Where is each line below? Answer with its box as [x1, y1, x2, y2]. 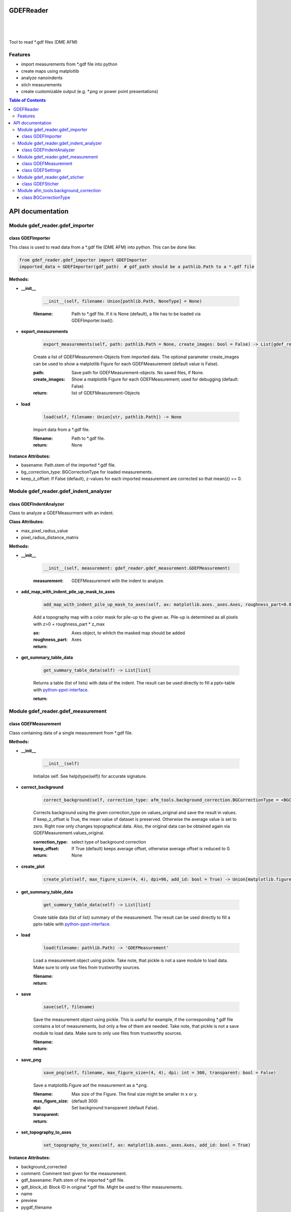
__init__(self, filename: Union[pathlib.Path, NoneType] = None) [43, 298, 202, 304]
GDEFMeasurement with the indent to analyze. [71, 577, 164, 584]
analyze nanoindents [21, 75, 63, 81]
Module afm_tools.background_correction [17, 188, 101, 193]
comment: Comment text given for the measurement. [21, 1170, 127, 1176]
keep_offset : [33, 845, 59, 851]
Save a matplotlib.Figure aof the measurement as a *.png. [33, 1082, 148, 1088]
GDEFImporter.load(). [71, 318, 114, 323]
